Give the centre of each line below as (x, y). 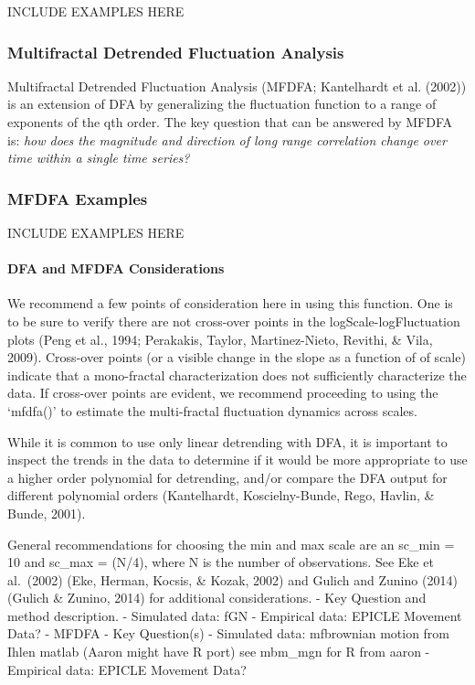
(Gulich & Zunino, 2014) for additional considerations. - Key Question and (217, 598)
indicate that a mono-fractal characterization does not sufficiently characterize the (237, 375)
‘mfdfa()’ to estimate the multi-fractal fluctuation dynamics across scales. (212, 410)
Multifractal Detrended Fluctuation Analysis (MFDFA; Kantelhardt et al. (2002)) (237, 86)
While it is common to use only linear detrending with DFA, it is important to (227, 441)
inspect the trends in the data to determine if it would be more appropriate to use (237, 460)
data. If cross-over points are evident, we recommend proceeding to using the (223, 393)
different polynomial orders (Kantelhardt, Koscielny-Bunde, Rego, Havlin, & (221, 495)
